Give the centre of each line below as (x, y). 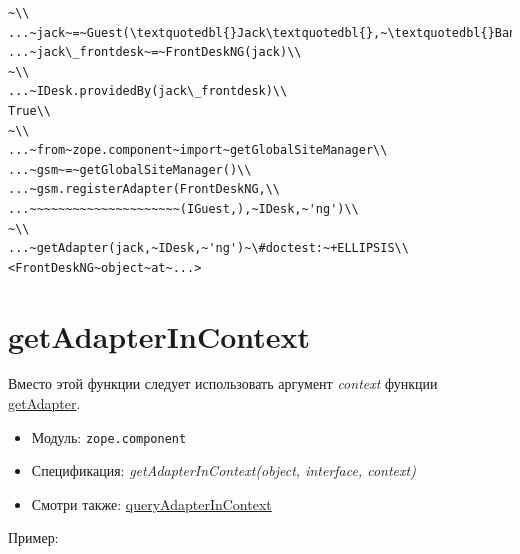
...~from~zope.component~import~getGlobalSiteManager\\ (198, 150)
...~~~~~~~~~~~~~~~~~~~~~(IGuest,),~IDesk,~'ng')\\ (183, 208)
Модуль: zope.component (109, 436)
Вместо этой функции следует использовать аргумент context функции (223, 383)
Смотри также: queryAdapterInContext (151, 503)
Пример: (33, 537)
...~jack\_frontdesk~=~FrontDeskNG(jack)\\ (155, 52)
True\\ (29, 110)
